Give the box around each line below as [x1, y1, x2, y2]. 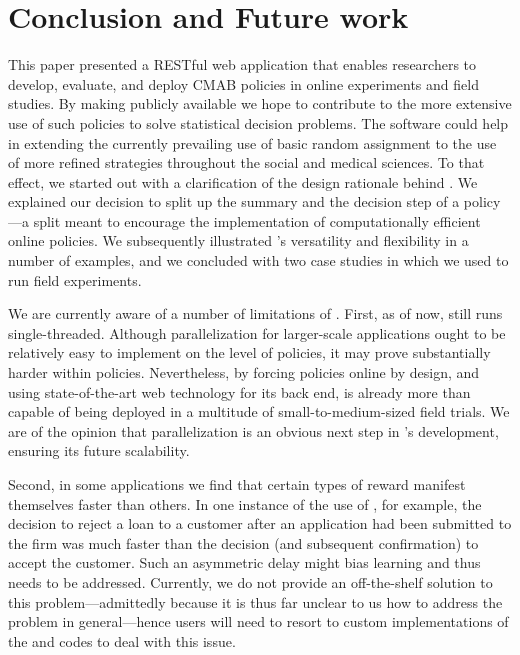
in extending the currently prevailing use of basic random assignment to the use [8, 132, 497, 153]
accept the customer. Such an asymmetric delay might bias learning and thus [8, 552, 481, 573]
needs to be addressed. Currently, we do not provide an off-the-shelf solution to [8, 571, 493, 592]
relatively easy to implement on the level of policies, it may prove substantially [8, 342, 491, 363]
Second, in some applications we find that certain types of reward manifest [8, 474, 466, 494]
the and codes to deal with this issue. [8, 630, 236, 651]
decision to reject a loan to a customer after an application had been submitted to [8, 513, 512, 534]
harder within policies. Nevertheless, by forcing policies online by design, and [8, 362, 480, 383]
